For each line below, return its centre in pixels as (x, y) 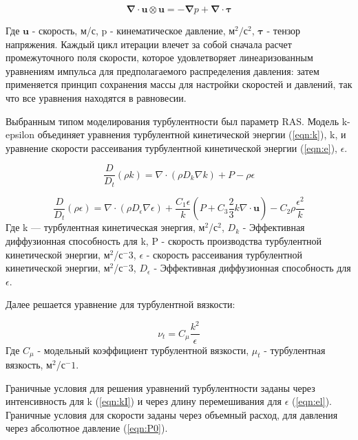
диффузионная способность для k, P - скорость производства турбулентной (164, 241)
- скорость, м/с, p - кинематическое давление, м (134, 30)
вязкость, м (29, 364)
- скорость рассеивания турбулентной (224, 254)
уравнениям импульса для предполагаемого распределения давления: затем (162, 70)
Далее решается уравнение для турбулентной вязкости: (120, 304)
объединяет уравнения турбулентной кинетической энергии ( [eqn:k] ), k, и (192, 134)
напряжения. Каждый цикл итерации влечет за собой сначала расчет (149, 44)
